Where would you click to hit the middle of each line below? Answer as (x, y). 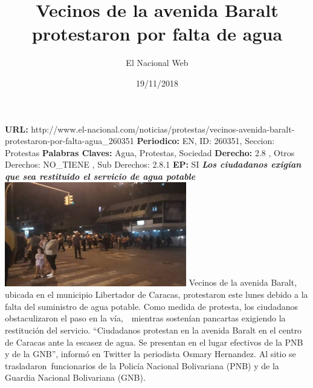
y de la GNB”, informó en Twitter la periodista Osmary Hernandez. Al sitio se (150, 354)
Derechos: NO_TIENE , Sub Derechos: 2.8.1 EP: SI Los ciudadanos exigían (153, 164)
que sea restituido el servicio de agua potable (100, 176)
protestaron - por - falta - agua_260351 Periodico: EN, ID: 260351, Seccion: (140, 141)
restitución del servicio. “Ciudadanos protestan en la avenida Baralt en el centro (153, 330)
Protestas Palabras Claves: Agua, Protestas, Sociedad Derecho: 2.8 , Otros (150, 152)
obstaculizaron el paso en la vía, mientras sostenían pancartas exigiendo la (145, 318)
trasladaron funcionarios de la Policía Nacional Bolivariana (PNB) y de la (142, 365)
